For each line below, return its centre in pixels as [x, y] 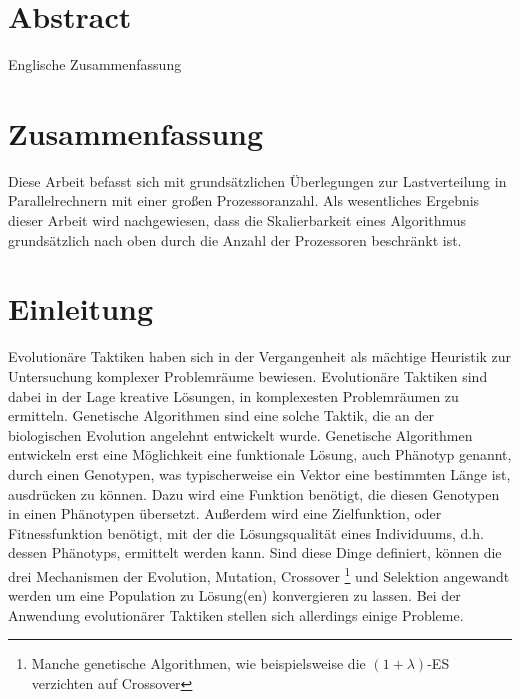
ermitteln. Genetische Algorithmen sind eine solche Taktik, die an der [221, 415]
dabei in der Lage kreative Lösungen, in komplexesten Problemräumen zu [233, 395]
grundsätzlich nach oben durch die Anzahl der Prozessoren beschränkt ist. [235, 239]
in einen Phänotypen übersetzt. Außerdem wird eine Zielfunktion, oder [225, 513]
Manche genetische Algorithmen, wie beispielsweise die [198, 663]
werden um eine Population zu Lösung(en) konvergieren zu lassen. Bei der [234, 595]
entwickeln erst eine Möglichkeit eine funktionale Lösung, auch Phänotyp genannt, [260, 454]
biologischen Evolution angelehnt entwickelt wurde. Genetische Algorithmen [240, 434]
